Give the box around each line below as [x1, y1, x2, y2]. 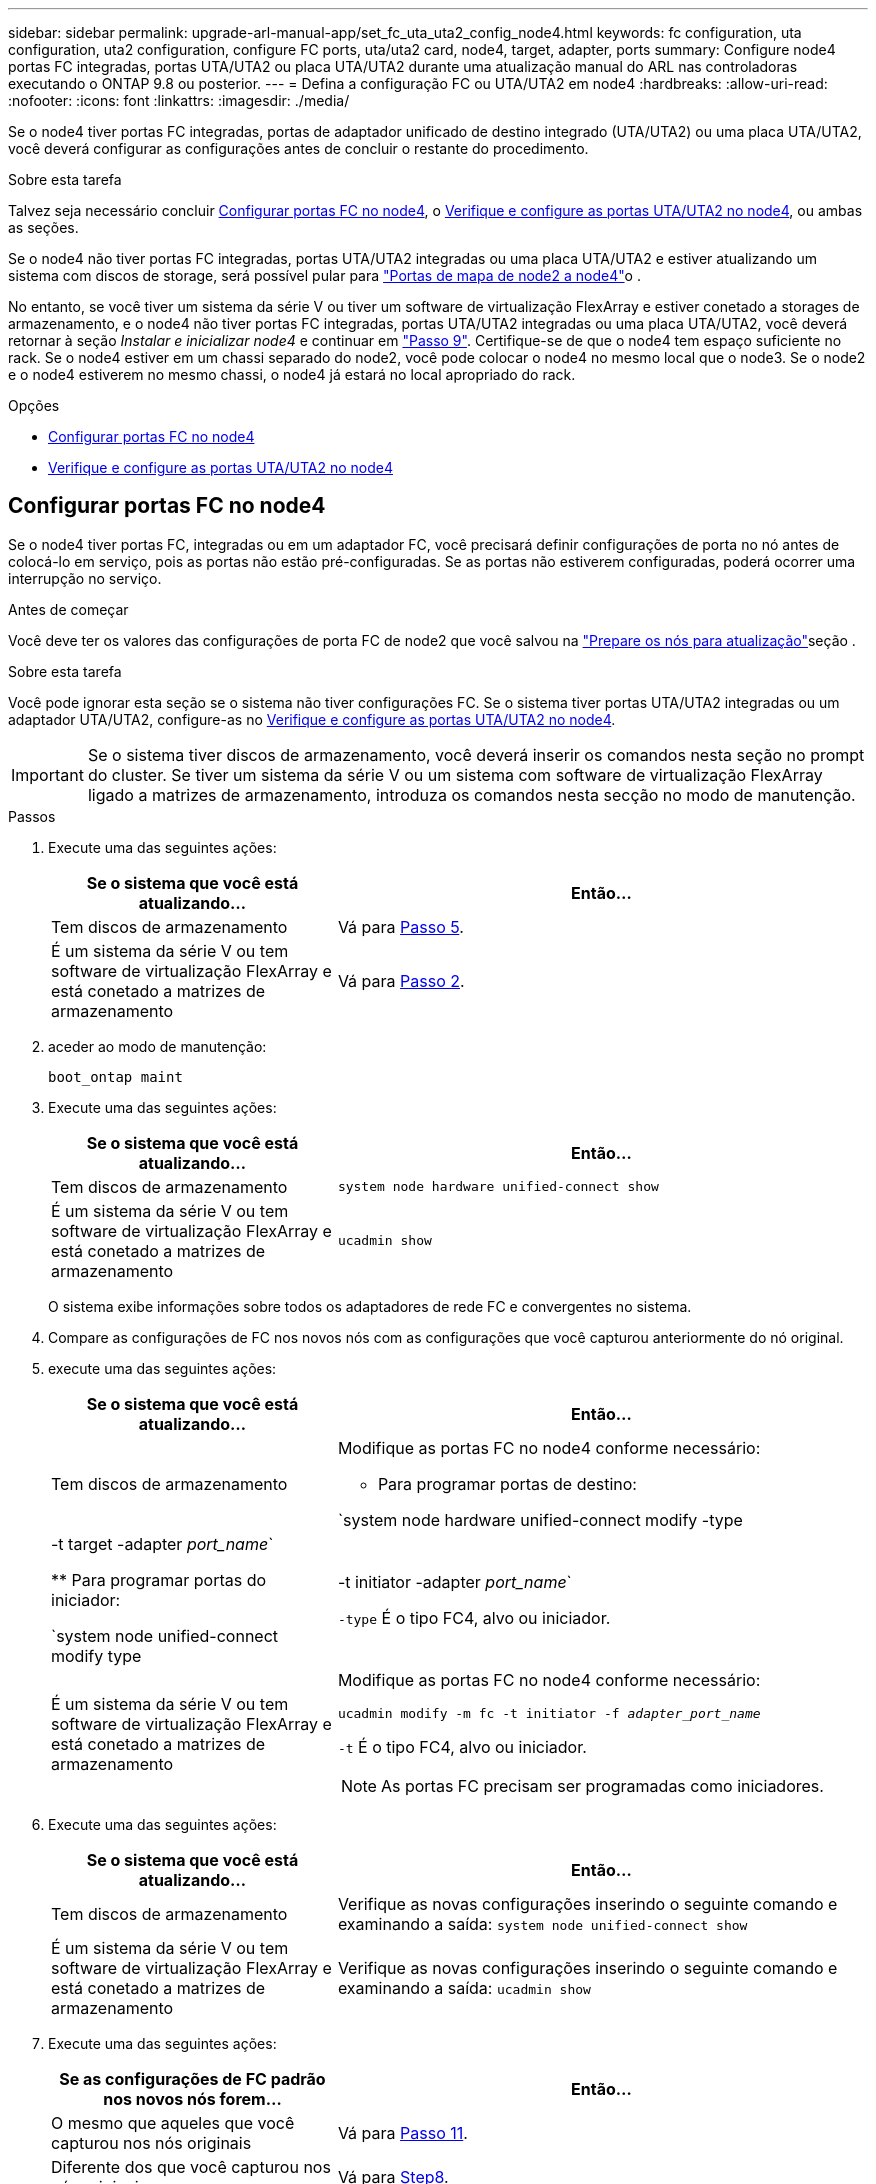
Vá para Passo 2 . [337, 970, 465, 991]
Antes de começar [8, 600, 129, 618]
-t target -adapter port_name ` [51, 1533, 274, 1554]
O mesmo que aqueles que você [51, 2112, 295, 2133]
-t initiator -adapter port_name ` [337, 1571, 572, 1592]
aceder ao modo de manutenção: [48, 1037, 267, 1055]
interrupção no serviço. [8, 569, 162, 587]
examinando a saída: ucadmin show [337, 1977, 591, 1998]
